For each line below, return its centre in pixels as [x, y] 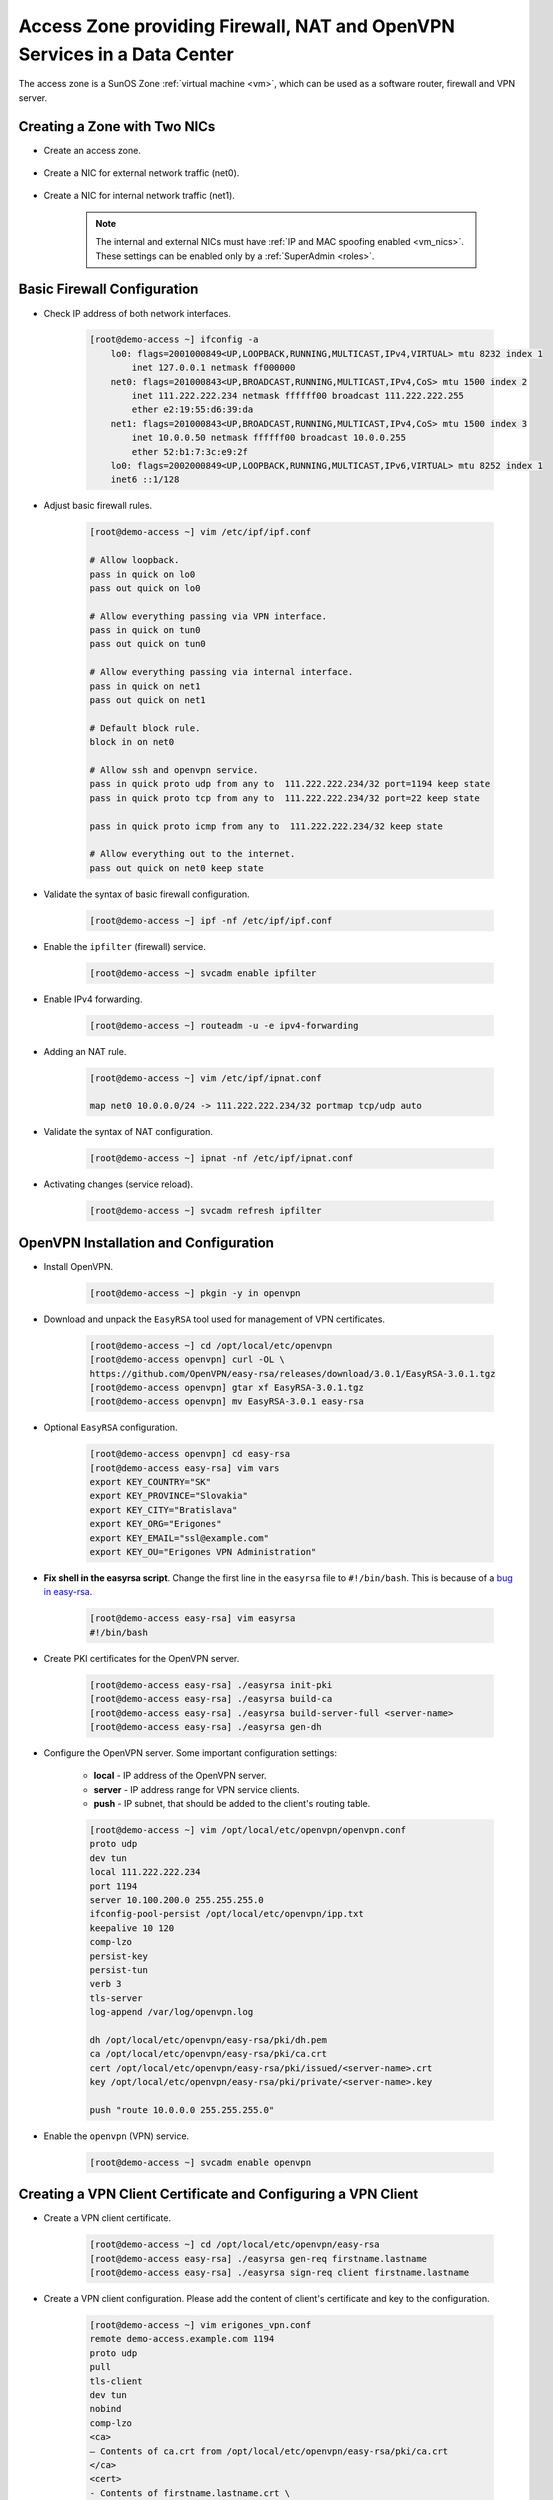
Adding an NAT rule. [85, 1051]
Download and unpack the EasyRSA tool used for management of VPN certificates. [214, 1319]
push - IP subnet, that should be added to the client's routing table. [232, 1804]
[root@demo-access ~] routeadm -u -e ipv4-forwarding [224, 1025]
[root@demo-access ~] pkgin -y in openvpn [195, 1293]
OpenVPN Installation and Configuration [146, 1242]
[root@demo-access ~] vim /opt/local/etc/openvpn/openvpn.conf [248, 1830]
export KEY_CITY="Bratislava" [163, 1509]
